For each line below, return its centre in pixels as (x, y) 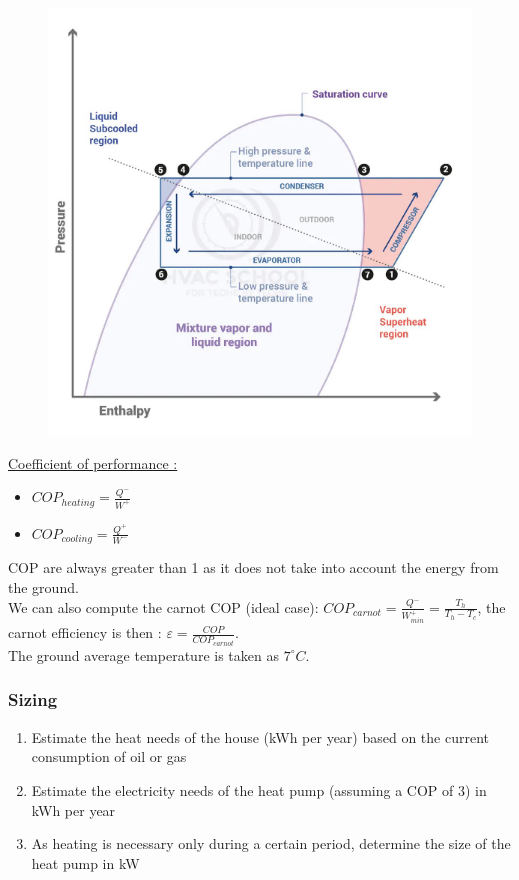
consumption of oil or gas (109, 756)
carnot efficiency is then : (85, 632)
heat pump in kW (85, 862)
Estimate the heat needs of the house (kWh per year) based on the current (260, 736)
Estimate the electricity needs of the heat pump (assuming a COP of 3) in (259, 789)
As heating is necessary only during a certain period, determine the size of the (271, 843)
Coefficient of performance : (93, 462)
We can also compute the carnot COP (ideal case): (163, 606)
